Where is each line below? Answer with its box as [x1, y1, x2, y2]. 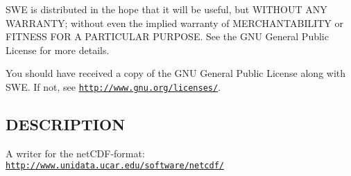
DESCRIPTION [6, 114, 126, 135]
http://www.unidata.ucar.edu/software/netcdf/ [6, 161, 224, 171]
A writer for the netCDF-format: [6, 146, 145, 160]
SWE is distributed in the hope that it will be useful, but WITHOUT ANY [6, 2, 327, 16]
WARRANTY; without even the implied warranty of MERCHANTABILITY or [6, 15, 344, 30]
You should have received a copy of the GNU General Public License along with [6, 66, 346, 80]
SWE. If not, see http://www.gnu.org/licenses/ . [6, 79, 221, 94]
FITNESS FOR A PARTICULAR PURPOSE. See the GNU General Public [6, 29, 329, 44]
